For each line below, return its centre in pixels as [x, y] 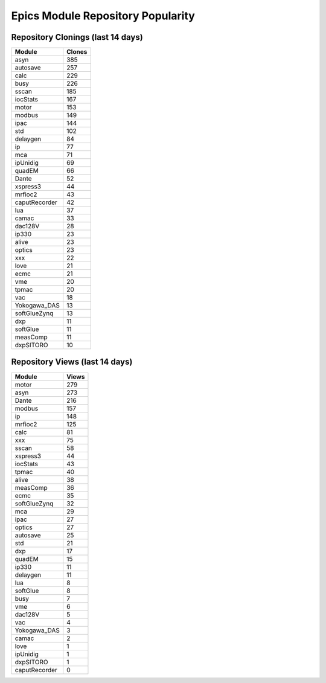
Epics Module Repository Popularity [103, 16]
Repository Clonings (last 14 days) [77, 37]
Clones [77, 52]
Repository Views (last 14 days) [72, 362]
